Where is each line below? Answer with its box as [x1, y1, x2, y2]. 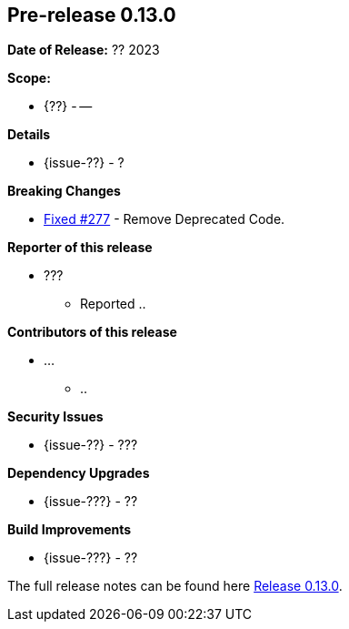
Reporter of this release [7, 239, 153, 256]
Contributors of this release [7, 324, 177, 340]
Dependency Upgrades [7, 465, 150, 482]
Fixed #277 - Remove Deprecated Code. [44, 211, 285, 228]
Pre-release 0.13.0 [7, 4, 176, 26]
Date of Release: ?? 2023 [7, 42, 160, 58]
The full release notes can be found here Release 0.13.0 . [7, 578, 343, 594]
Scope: [7, 70, 51, 86]
